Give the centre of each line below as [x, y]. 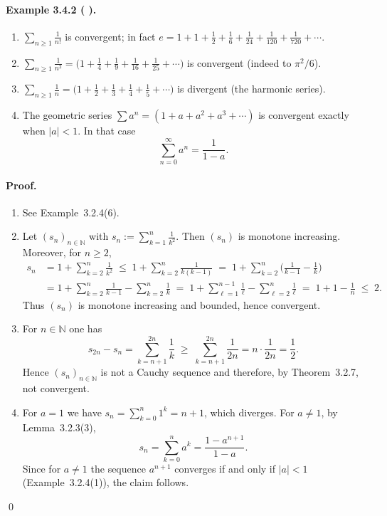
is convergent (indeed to [239, 62]
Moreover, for [52, 252]
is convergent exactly [304, 115]
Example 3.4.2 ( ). [51, 9]
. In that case [107, 131]
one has [86, 328]
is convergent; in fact [110, 36]
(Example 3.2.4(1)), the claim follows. [106, 482]
